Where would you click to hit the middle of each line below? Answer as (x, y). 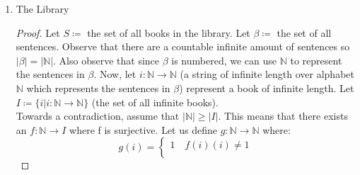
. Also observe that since (106, 60)
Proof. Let (38, 32)
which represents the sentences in (98, 87)
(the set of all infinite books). (155, 102)
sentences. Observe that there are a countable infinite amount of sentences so (183, 46)
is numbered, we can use (224, 60)
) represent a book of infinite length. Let (267, 87)
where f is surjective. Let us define (143, 129)
